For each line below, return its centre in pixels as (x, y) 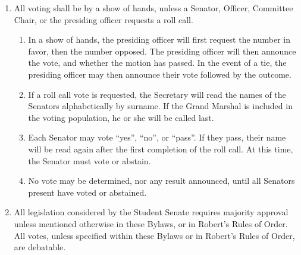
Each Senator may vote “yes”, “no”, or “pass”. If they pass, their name (157, 137)
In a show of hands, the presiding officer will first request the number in (159, 39)
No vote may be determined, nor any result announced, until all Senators (162, 181)
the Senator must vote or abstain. (90, 160)
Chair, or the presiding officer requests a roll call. (104, 19)
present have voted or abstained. (87, 192)
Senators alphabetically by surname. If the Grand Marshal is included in (160, 106)
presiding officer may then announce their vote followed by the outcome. (160, 74)
